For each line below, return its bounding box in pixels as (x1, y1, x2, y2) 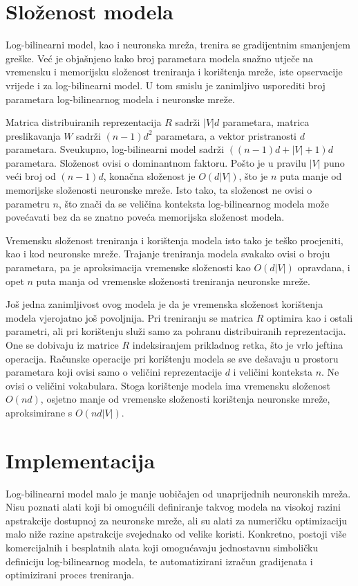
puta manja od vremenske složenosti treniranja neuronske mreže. (36, 273, 310, 288)
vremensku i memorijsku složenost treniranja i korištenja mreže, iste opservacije (6, 64, 343, 79)
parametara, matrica (222, 115, 310, 129)
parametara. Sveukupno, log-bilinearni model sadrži (6, 142, 225, 156)
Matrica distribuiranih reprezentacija (6, 115, 162, 129)
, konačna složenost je (103, 169, 196, 183)
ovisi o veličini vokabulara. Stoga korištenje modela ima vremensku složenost (6, 378, 330, 392)
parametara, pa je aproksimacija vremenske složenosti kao (6, 260, 251, 275)
